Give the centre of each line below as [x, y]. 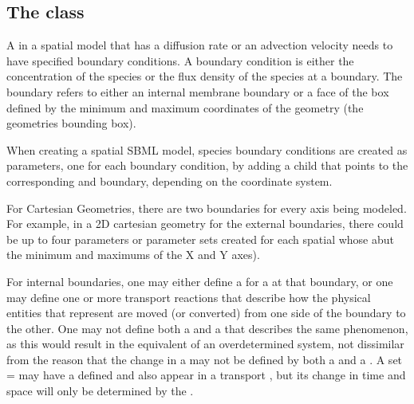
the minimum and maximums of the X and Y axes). [133, 255]
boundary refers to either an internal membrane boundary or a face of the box [198, 91]
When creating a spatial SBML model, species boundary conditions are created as [207, 149]
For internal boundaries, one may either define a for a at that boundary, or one [200, 281]
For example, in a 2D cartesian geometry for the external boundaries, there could [205, 224]
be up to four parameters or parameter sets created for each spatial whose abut [200, 239]
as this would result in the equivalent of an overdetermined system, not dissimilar [205, 344]
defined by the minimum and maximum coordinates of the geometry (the [185, 107]
